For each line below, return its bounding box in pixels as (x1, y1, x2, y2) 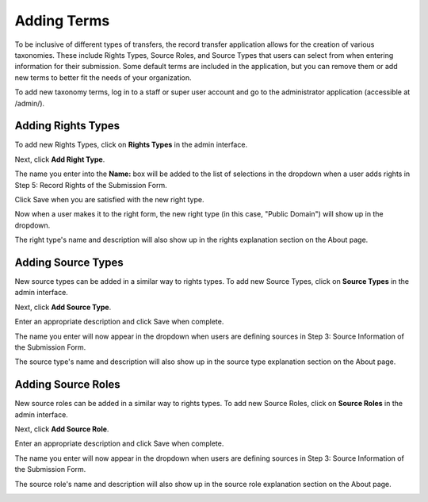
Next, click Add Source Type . (14, 302, 112, 312)
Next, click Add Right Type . (14, 155, 105, 164)
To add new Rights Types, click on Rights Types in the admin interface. (14, 140, 248, 150)
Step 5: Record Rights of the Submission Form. (14, 180, 167, 190)
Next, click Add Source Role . (14, 424, 109, 434)
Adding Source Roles (14, 377, 120, 392)
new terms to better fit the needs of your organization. (14, 72, 192, 82)
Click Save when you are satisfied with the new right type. (14, 194, 204, 204)
